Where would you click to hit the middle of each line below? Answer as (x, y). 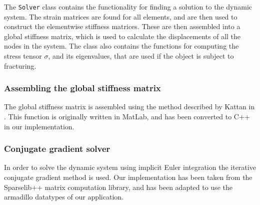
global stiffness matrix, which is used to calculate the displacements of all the (122, 36)
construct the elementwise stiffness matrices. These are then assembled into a (122, 26)
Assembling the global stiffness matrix (82, 88)
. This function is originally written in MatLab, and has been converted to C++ (127, 117)
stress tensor (23, 56)
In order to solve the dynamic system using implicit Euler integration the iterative (130, 167)
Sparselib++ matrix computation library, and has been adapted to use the (118, 187)
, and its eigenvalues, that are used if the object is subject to (141, 56)
